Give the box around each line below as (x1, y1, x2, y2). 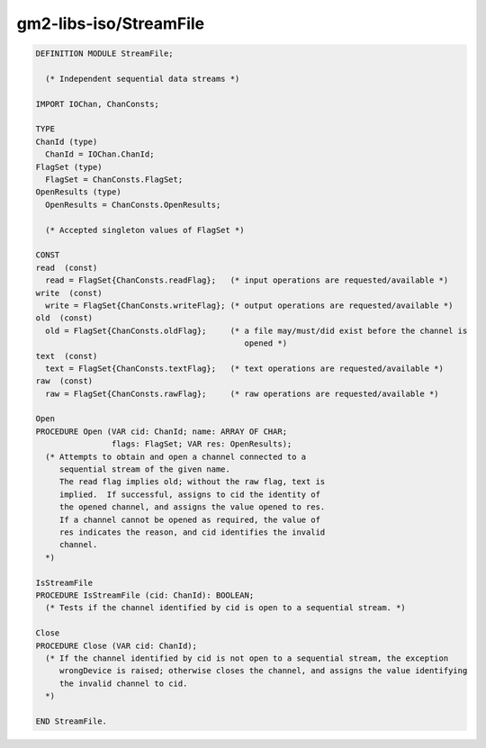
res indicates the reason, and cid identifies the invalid (58, 527, 326, 537)
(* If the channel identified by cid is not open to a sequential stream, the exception (45, 653, 449, 663)
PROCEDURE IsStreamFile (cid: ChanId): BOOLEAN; (35, 590, 255, 600)
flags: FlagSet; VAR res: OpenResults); (111, 439, 292, 449)
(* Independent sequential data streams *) (45, 73, 240, 84)
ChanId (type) (35, 136, 98, 147)
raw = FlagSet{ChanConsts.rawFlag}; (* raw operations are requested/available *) (45, 388, 440, 399)
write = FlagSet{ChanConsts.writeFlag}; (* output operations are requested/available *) (45, 300, 454, 311)
